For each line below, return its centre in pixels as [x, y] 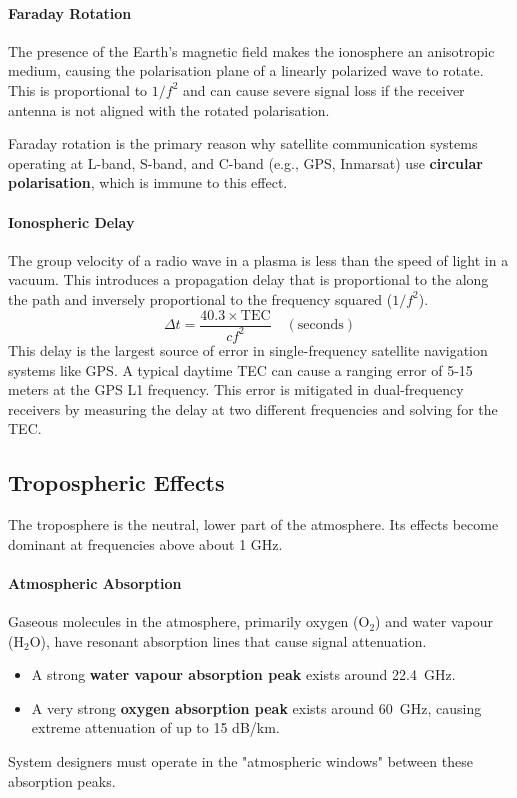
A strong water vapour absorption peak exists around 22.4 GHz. [243, 674]
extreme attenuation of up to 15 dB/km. [155, 727]
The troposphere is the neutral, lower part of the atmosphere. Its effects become [253, 524]
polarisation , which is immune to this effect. [148, 182]
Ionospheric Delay [71, 221]
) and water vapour [434, 621]
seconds [320, 325]
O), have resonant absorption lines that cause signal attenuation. [228, 640]
